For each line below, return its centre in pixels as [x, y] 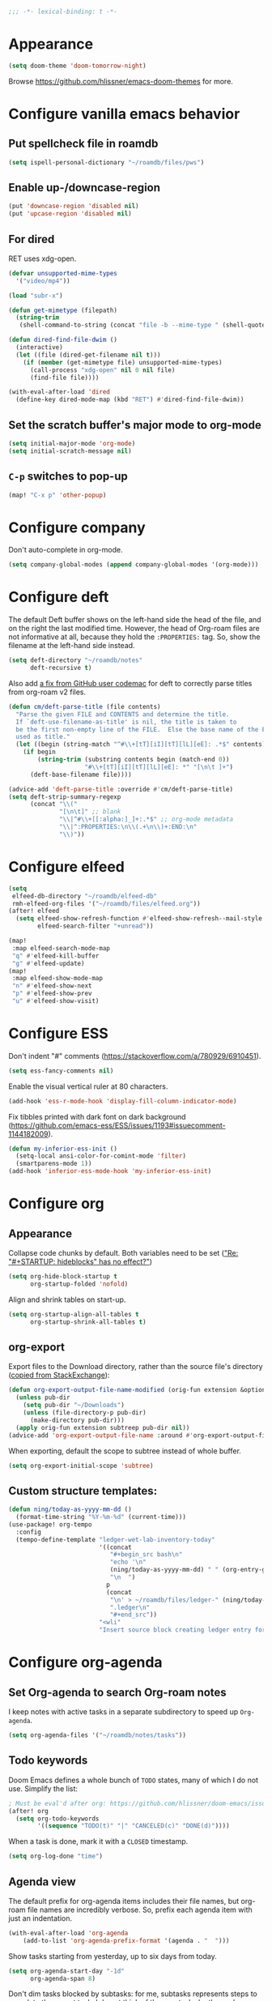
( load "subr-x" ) [36, 296]
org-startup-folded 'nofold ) [79, 1284]
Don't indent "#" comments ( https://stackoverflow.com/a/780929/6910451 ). [135, 1056]
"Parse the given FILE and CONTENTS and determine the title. [123, 714]
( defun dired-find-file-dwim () [63, 340]
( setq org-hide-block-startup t [63, 1277]
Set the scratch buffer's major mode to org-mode [135, 425]
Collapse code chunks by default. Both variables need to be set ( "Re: [123, 1253]
